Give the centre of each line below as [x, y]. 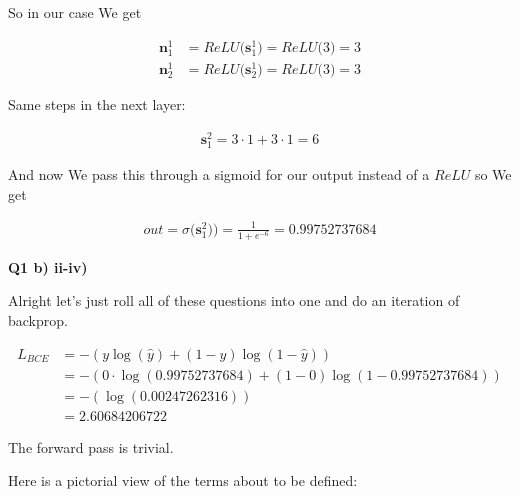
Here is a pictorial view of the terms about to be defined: [183, 480]
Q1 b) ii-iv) [48, 266]
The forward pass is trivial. [91, 446]
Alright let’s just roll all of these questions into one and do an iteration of [234, 300]
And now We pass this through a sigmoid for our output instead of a [219, 173]
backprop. [38, 320]
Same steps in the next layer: [97, 104]
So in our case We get [75, 12]
